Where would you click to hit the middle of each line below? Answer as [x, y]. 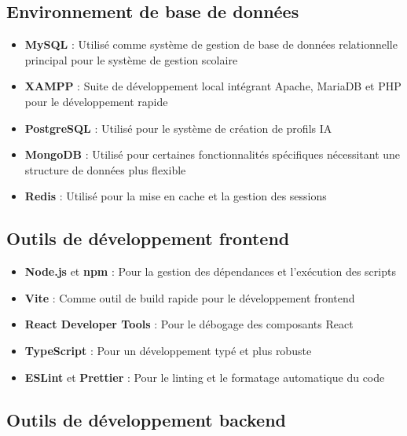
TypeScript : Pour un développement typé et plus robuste [168, 350]
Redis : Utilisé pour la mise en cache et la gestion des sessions [176, 196]
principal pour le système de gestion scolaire [131, 59]
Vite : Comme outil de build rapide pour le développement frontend [190, 297]
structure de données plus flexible [105, 169]
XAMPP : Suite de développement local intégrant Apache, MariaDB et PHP [213, 86]
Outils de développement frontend [148, 238]
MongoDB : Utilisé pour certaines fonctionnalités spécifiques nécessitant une [213, 154]
